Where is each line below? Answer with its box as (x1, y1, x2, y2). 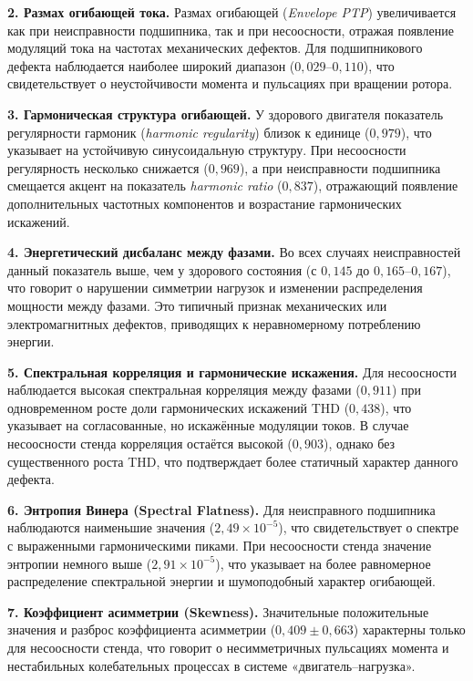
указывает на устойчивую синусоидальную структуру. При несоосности (7, 140, 406, 160)
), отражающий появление (313, 176, 458, 195)
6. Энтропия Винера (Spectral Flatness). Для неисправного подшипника (7, 500, 436, 519)
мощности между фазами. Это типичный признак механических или (7, 295, 387, 315)
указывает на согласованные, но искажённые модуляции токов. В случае (7, 416, 409, 435)
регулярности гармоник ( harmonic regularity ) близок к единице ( (7, 122, 370, 141)
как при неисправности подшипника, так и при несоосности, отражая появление (7, 20, 454, 39)
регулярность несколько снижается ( (7, 158, 209, 177)
